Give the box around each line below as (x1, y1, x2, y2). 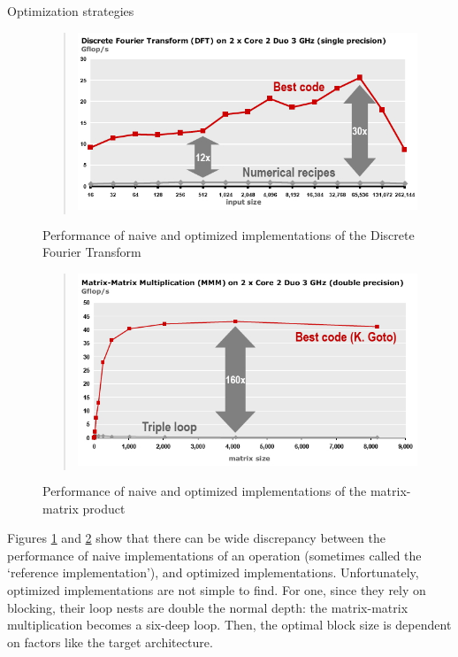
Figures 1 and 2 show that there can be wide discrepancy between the (7, 529, 385, 547)
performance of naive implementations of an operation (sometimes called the (7, 545, 422, 564)
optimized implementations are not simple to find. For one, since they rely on (7, 581, 426, 599)
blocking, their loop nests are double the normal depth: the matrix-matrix (7, 598, 408, 616)
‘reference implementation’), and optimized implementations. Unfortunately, (7, 563, 419, 582)
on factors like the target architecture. (7, 632, 213, 651)
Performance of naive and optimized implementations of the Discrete (42, 225, 415, 243)
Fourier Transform (42, 243, 141, 261)
